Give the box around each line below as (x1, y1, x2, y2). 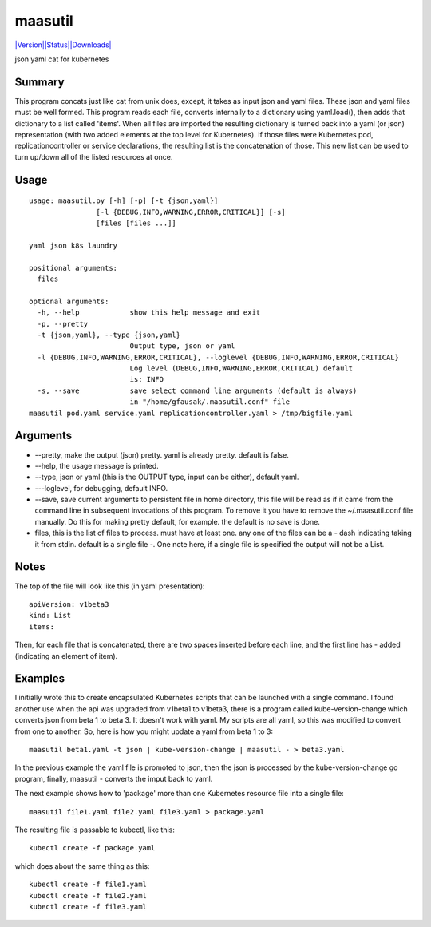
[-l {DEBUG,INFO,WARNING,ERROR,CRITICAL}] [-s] (96, 208, 287, 216)
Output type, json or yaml (129, 342, 235, 351)
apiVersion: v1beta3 (29, 600, 109, 608)
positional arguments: (29, 263, 118, 272)
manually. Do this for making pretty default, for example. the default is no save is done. (34, 517, 321, 526)
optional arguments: (29, 296, 109, 306)
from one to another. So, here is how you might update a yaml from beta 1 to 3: (14, 727, 273, 736)
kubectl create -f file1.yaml (29, 880, 148, 889)
